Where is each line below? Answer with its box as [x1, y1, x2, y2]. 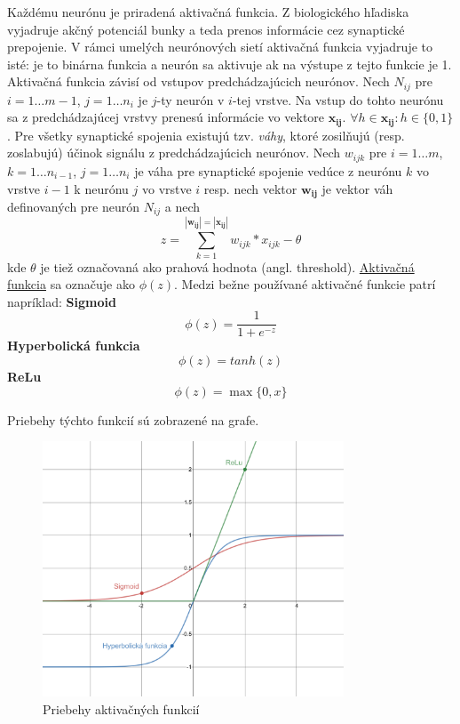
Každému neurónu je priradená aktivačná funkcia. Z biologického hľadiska [7, 3, 409, 20]
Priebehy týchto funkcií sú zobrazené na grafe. [7, 410, 259, 429]
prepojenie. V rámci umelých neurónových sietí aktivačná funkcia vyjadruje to [7, 37, 432, 56]
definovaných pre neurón [7, 197, 140, 215]
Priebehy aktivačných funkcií [43, 699, 200, 718]
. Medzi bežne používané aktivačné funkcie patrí [173, 275, 436, 294]
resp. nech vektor [203, 179, 297, 197]
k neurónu [74, 179, 129, 197]
